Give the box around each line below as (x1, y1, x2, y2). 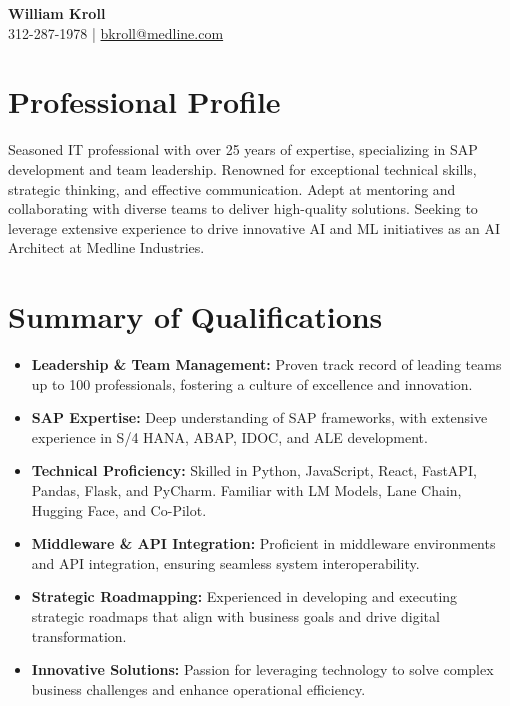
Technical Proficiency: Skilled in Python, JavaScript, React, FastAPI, (31, 460, 477, 481)
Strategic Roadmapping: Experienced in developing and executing (31, 586, 458, 607)
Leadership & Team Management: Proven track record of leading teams (31, 354, 502, 374)
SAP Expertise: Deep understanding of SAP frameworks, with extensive (31, 407, 488, 428)
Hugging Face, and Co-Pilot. (31, 499, 207, 520)
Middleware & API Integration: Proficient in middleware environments (31, 533, 496, 554)
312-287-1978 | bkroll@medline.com (8, 22, 224, 43)
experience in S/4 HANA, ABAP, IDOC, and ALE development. (31, 426, 428, 447)
